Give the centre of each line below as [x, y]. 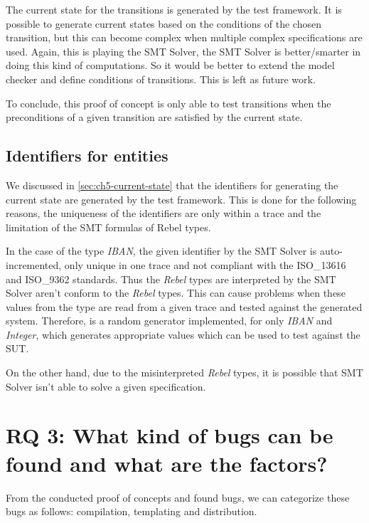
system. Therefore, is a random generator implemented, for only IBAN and [169, 321]
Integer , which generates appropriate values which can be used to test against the [183, 334]
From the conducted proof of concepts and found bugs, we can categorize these [178, 497]
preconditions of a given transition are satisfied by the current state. [154, 117]
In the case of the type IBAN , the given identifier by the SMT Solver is [161, 251]
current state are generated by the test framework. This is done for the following [181, 199]
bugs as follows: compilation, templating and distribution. [132, 511]
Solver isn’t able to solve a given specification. [106, 386]
